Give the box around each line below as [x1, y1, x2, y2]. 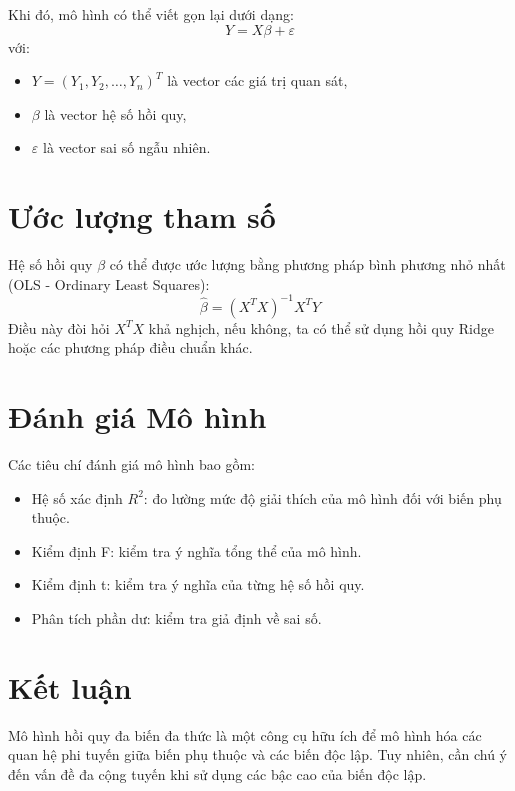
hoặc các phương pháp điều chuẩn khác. [8, 337, 253, 358]
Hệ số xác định [31, 487, 123, 508]
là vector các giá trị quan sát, [167, 70, 348, 91]
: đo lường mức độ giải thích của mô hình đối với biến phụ [143, 487, 502, 508]
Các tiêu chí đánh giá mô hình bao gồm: [8, 454, 255, 475]
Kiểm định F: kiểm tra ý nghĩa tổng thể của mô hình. [31, 540, 362, 561]
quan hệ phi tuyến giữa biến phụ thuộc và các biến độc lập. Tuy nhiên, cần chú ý [8, 744, 507, 765]
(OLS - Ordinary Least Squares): [8, 273, 210, 294]
